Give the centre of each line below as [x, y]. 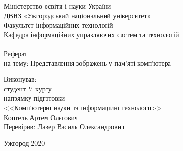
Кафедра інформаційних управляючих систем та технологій [91, 34]
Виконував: [20, 79]
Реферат [16, 53]
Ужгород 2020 [24, 143]
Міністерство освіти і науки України [58, 6]
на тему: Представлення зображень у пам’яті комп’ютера [87, 63]
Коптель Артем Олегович [41, 117]
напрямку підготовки [35, 98]
